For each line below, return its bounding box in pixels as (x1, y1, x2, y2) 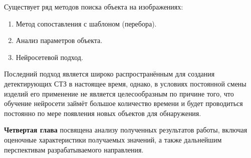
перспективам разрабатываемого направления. (4, 144, 144, 154)
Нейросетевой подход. (16, 51, 83, 62)
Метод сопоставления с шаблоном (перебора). (16, 18, 157, 28)
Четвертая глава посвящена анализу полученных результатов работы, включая (4, 124, 247, 135)
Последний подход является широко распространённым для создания (4, 68, 215, 79)
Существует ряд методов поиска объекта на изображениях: (4, 1, 183, 11)
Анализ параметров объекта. (16, 35, 103, 45)
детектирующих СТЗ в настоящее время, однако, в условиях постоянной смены (4, 78, 246, 88)
